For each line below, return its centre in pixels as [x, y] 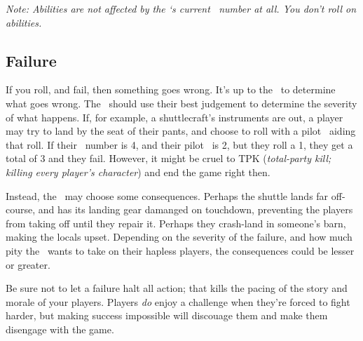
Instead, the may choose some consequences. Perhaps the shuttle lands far [167, 195]
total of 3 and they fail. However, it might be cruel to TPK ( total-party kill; [169, 158]
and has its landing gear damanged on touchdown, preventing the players [196, 209]
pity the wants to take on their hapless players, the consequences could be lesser [180, 250]
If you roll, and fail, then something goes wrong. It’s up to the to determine [171, 89]
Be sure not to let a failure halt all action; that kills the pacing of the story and [177, 288]
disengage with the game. [60, 329]
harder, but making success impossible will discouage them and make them [167, 315]
